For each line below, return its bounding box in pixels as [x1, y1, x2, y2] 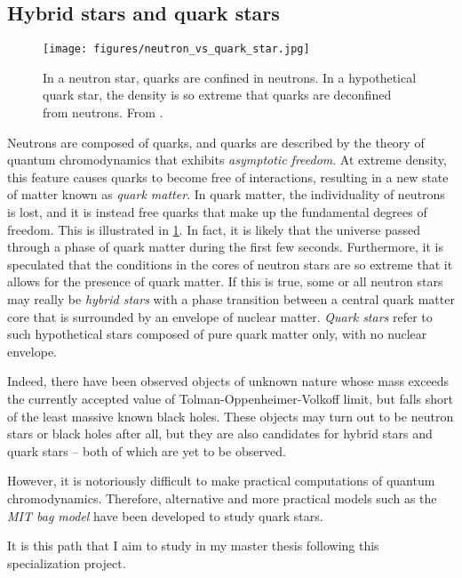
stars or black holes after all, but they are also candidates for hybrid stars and [7, 424, 433, 443]
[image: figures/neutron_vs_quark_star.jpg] [43, 43, 310, 56]
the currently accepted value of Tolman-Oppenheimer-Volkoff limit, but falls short [7, 389, 453, 407]
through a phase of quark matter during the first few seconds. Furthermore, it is [7, 237, 443, 256]
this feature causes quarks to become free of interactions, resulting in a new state [7, 167, 449, 186]
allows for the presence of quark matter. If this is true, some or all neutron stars [7, 272, 443, 291]
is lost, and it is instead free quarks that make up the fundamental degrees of [7, 203, 427, 221]
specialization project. [7, 553, 126, 572]
